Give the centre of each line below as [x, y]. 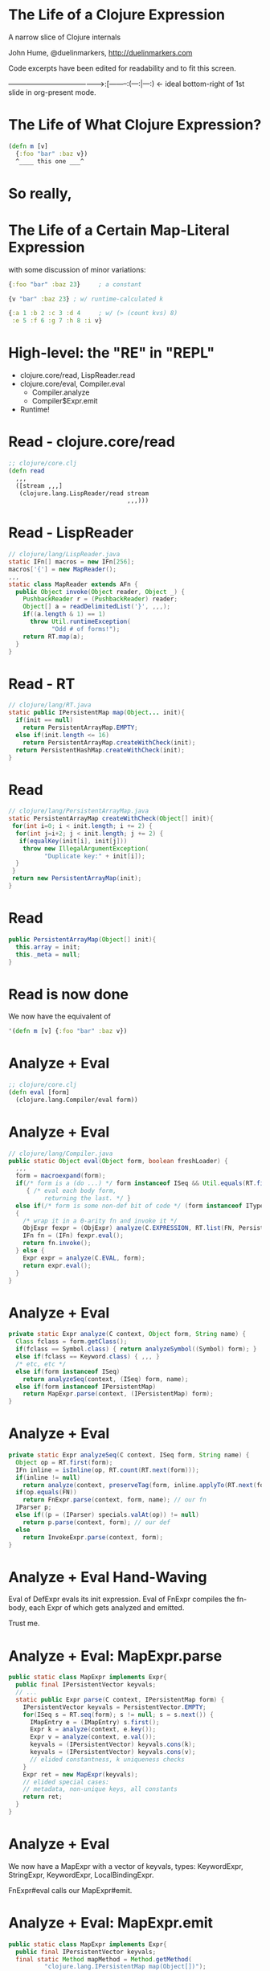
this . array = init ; [48, 947]
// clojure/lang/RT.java [50, 705]
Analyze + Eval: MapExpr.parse [115, 1655]
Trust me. [24, 1623]
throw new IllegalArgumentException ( [86, 848]
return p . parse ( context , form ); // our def [97, 1522]
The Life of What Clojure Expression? [135, 125]
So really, [40, 193]
